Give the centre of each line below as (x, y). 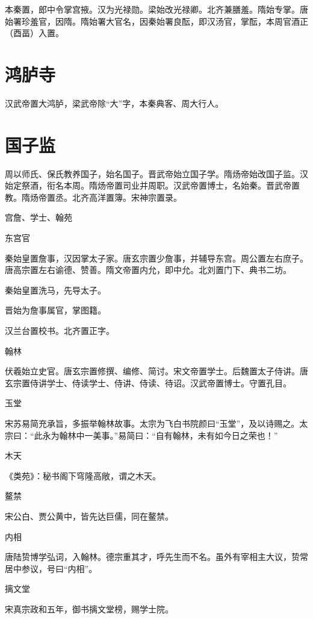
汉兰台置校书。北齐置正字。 (60, 330)
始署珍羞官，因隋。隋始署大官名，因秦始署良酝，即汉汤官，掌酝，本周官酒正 (156, 21)
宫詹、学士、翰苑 (39, 217)
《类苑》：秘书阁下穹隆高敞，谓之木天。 (83, 475)
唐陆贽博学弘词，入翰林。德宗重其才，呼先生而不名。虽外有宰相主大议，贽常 (156, 557)
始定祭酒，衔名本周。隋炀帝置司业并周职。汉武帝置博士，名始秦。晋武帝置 (152, 185)
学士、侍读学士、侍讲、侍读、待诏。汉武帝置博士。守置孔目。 (169, 382)
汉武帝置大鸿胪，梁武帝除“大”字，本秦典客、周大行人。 (114, 103)
